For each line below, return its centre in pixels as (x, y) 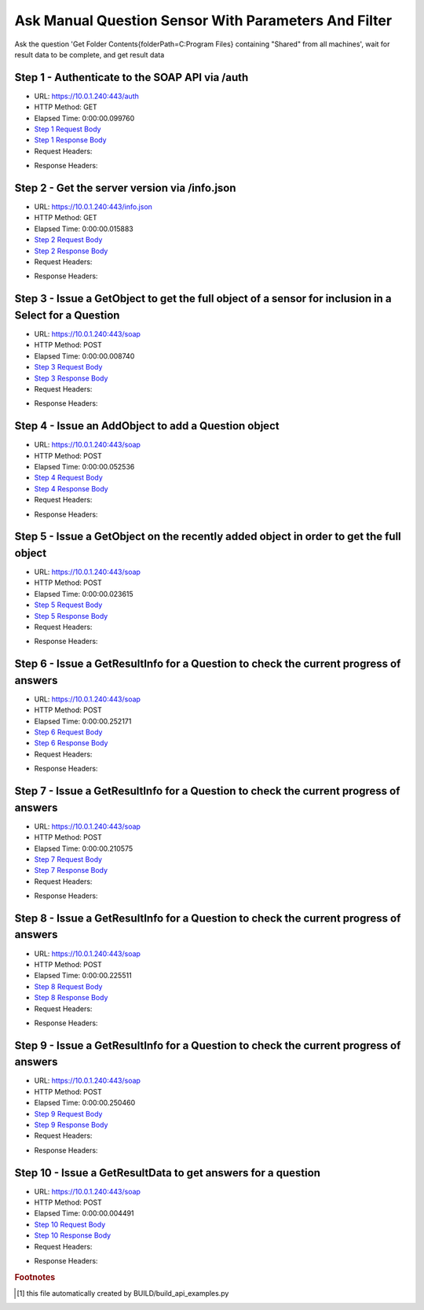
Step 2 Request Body (68, 240)
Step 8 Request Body (68, 986)
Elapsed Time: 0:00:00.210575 (84, 848)
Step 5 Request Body (68, 605)
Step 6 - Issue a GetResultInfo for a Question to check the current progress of (208, 664)
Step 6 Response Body (71, 743)
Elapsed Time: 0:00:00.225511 (83, 976)
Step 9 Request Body (68, 1113)
